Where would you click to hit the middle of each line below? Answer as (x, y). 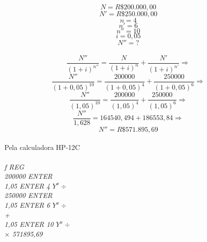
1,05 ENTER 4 (27, 185)
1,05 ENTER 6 (27, 205)
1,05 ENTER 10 (29, 224)
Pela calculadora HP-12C (42, 147)
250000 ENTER (29, 195)
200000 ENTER (29, 176)
